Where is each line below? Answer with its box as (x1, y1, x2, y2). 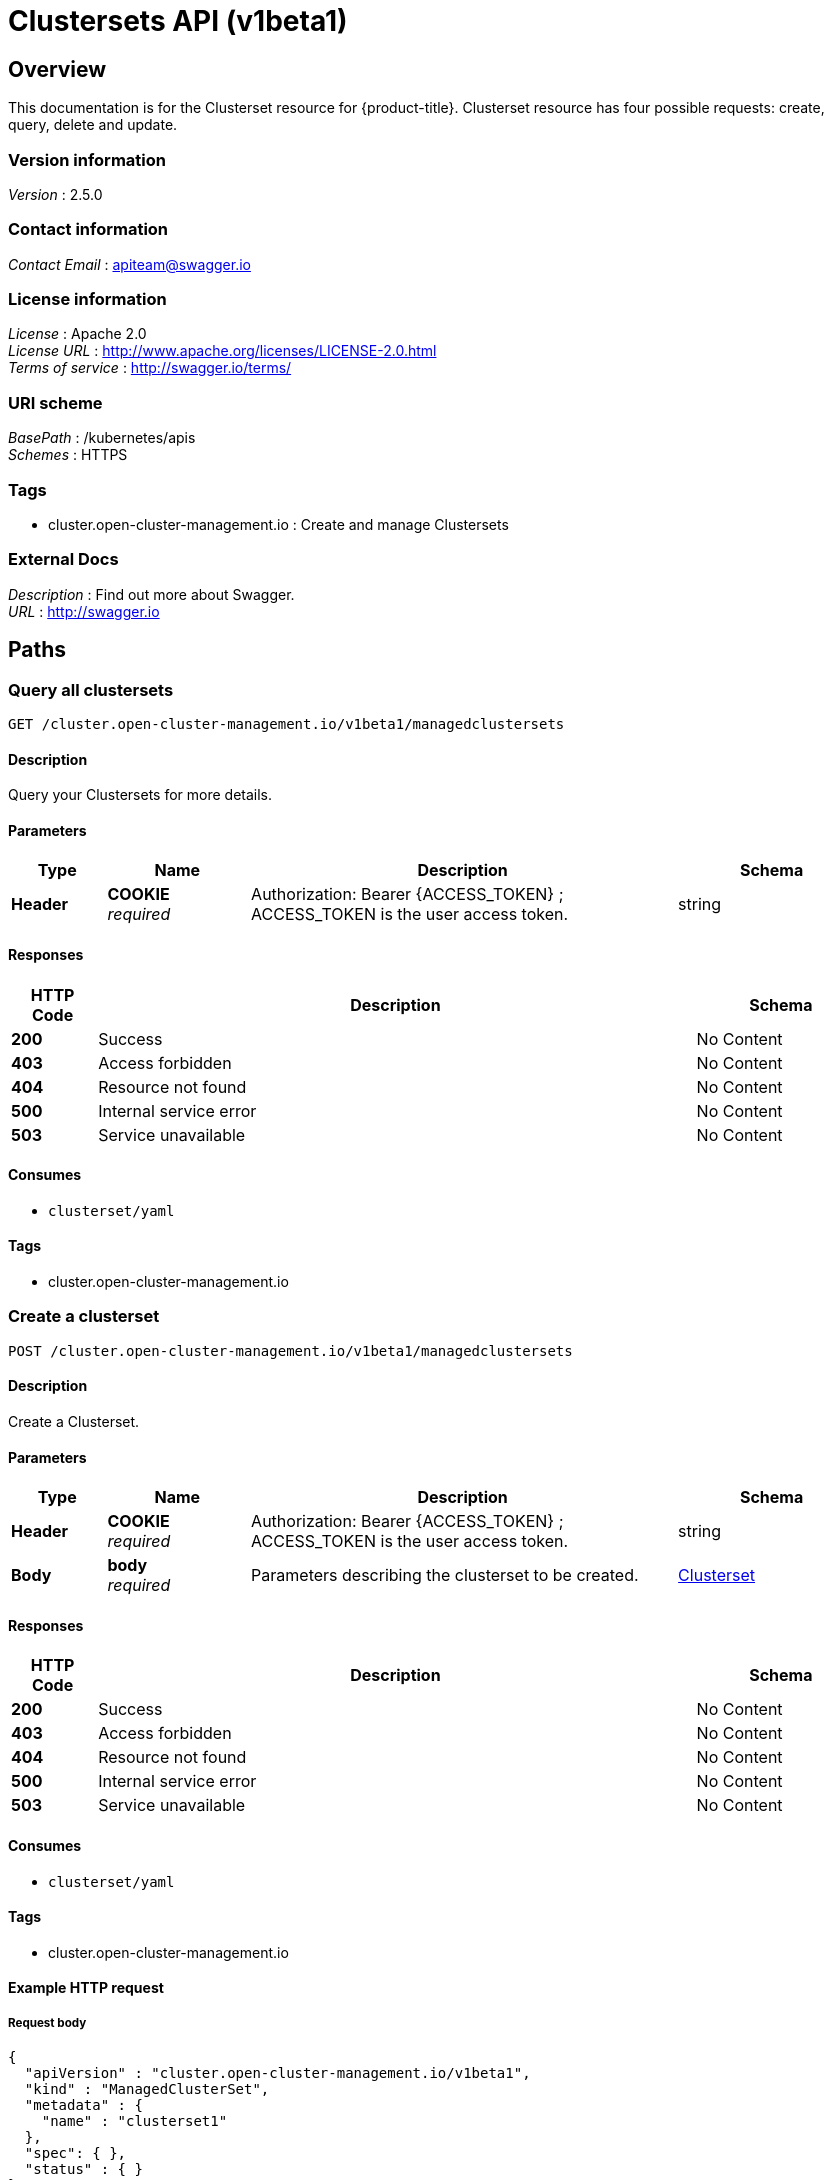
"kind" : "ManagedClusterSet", (24, 2081, 270, 2098)
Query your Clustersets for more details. (8, 786, 273, 804)
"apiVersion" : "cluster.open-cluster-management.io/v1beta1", (24, 2065, 531, 2082)
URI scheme (8, 392, 103, 413)
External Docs (8, 549, 119, 570)
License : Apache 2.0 (8, 325, 147, 343)
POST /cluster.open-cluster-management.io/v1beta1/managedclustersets (8, 1342, 573, 1359)
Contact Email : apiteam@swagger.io (8, 255, 251, 273)
